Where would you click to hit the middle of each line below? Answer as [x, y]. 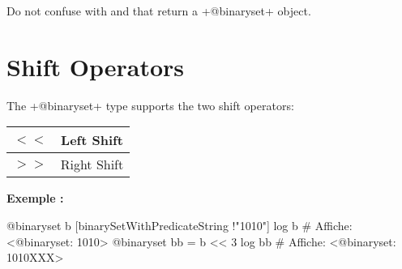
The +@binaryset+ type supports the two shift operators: [150, 105]
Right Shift [92, 164]
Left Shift [92, 140]
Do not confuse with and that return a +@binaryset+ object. [159, 11]
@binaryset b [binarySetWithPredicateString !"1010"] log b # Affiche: [180, 225]
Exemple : [35, 198]
